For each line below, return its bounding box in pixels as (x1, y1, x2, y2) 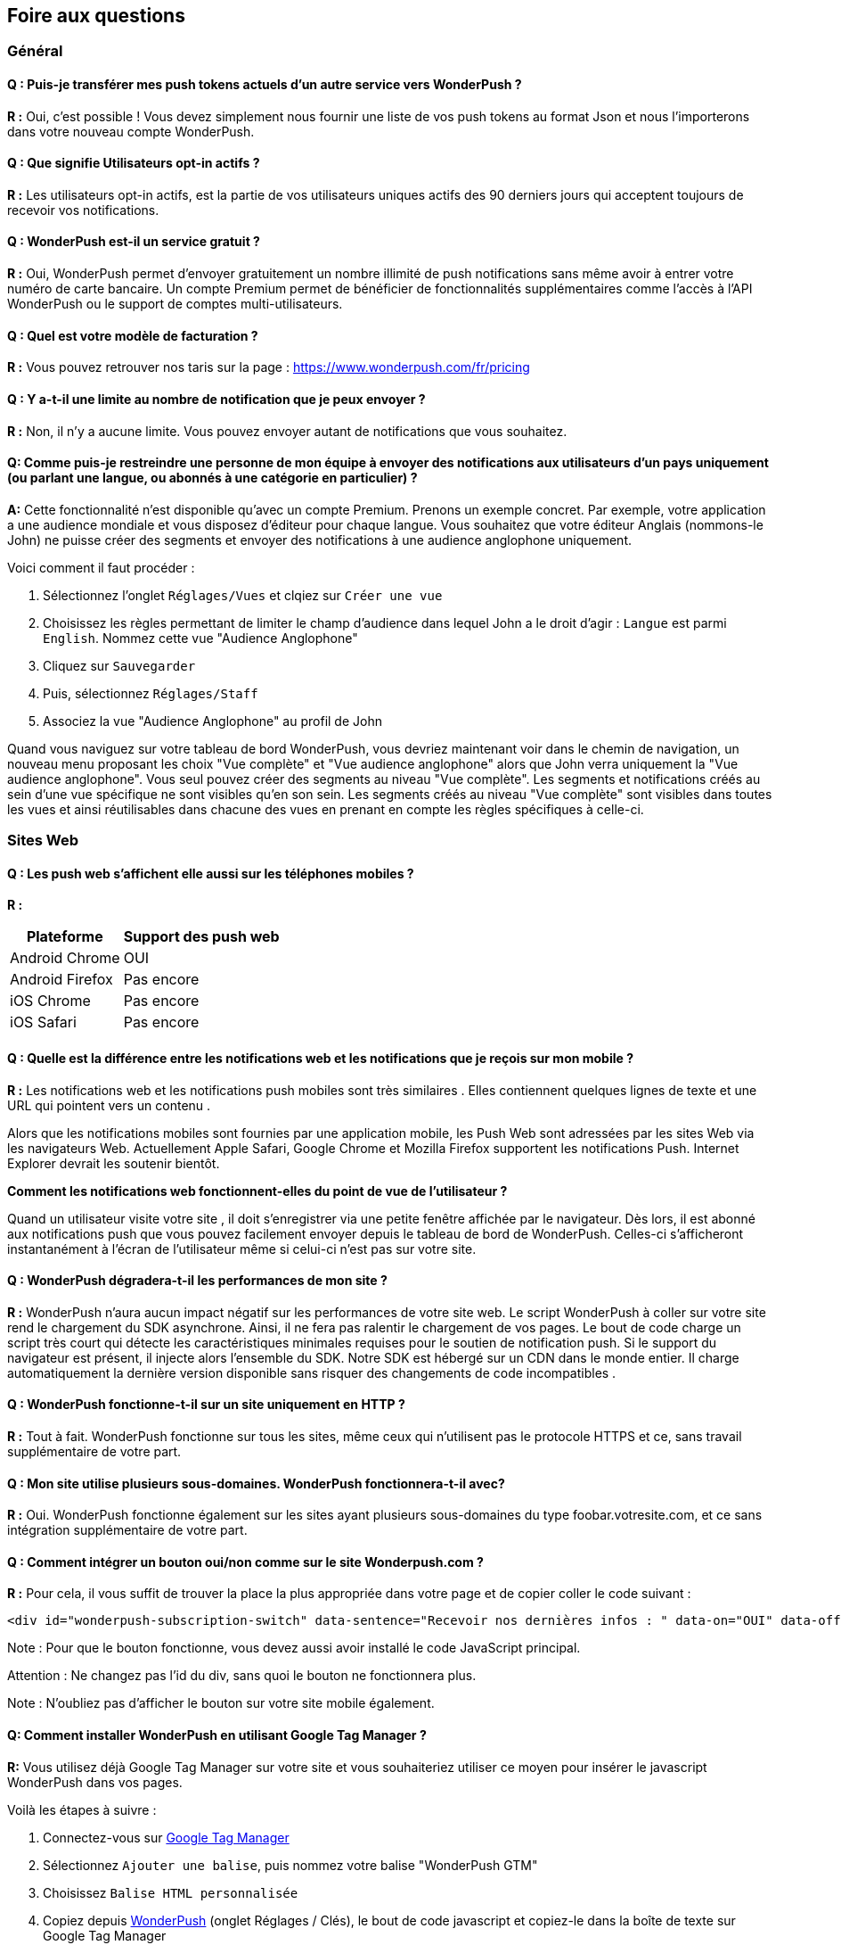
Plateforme (26, 927, 103, 946)
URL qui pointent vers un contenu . (7, 1097, 211, 1113)
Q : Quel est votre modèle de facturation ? (7, 327, 258, 343)
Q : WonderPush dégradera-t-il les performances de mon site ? (7, 1273, 388, 1289)
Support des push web (123, 927, 280, 946)
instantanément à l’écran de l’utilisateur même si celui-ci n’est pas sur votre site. (7, 1240, 477, 1257)
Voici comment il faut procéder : (7, 559, 195, 575)
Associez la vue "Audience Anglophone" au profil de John (43, 713, 382, 729)
